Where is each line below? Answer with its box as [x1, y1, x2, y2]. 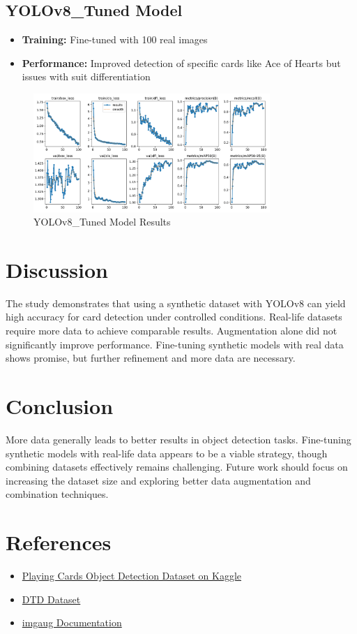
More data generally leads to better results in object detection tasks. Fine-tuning [6, 432, 351, 446]
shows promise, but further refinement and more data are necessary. [6, 351, 296, 365]
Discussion [6, 255, 108, 283]
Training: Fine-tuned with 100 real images [22, 32, 208, 47]
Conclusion [6, 392, 114, 420]
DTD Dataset [22, 591, 81, 606]
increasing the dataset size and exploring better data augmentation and [6, 473, 311, 487]
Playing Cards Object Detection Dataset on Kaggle [22, 568, 242, 583]
